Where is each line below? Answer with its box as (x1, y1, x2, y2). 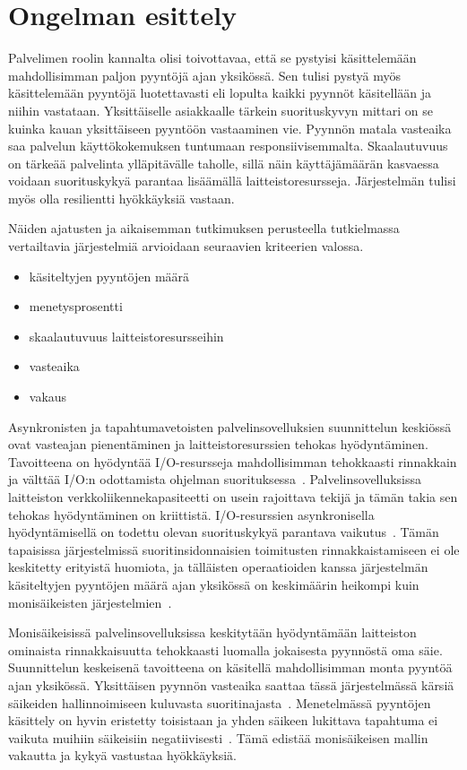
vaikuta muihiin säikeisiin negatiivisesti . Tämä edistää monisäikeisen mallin (8, 728, 428, 747)
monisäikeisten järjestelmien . (8, 593, 172, 611)
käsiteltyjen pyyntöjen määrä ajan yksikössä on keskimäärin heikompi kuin (8, 575, 419, 593)
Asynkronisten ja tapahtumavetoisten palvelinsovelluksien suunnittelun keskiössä (8, 417, 452, 436)
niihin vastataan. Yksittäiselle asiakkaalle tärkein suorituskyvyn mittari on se (8, 100, 433, 119)
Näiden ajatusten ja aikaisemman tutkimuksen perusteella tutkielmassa (8, 219, 400, 238)
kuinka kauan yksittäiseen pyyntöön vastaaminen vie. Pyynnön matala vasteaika (8, 118, 452, 137)
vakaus (29, 387, 67, 406)
